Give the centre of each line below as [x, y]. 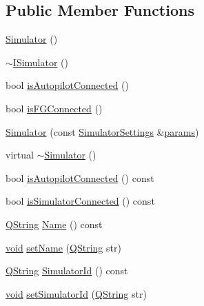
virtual [20, 155]
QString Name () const [54, 224]
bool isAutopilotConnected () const [80, 177]
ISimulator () [41, 62]
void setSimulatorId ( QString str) [76, 293]
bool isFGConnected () [54, 108]
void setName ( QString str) [63, 247]
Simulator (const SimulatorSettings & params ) [102, 131]
